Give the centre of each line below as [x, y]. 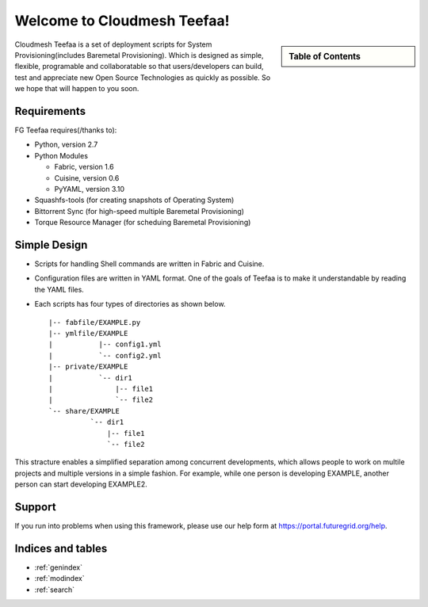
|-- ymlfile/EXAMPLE [88, 333]
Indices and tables [61, 548]
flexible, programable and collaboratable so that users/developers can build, [139, 67]
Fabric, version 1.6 [84, 167]
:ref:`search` [55, 590]
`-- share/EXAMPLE [84, 411]
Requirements [50, 111]
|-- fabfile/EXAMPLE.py [95, 322]
